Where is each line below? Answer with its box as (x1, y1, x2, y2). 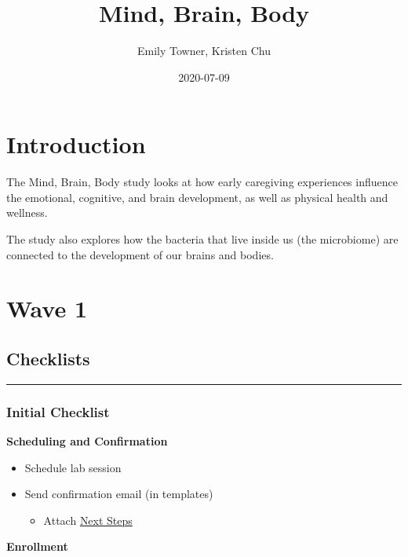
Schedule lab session (24, 459, 122, 475)
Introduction (6, 128, 146, 160)
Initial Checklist (6, 401, 110, 421)
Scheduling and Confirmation (6, 433, 168, 449)
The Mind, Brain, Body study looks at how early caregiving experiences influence (6, 174, 398, 190)
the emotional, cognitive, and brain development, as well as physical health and (6, 189, 388, 205)
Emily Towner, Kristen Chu (137, 42, 271, 59)
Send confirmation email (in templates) (24, 486, 213, 502)
